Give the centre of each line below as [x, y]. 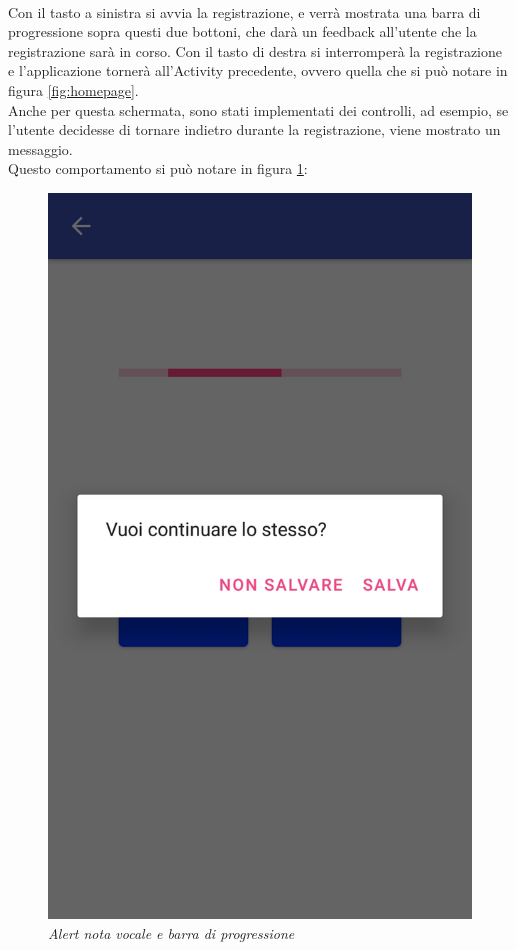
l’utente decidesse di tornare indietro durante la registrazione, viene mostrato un [254, 129]
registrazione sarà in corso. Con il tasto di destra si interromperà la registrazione [255, 50]
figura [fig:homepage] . [73, 89]
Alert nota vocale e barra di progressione [171, 932]
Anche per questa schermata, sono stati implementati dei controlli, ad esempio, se [258, 109]
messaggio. [40, 148]
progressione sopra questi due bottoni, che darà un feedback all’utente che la [242, 31]
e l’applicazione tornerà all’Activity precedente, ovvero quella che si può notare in [258, 70]
